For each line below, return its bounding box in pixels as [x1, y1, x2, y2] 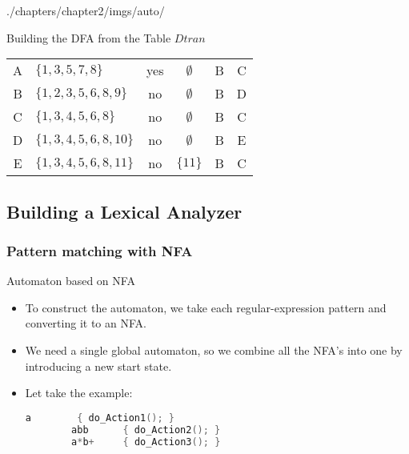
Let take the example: [25, 384, 133, 401]
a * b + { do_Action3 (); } [71, 436, 221, 448]
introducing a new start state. [25, 357, 172, 374]
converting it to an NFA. [25, 315, 146, 331]
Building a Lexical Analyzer [6, 199, 243, 223]
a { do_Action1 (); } [25, 412, 174, 424]
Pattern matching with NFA [6, 240, 193, 260]
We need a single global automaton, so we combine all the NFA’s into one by [25, 341, 403, 358]
